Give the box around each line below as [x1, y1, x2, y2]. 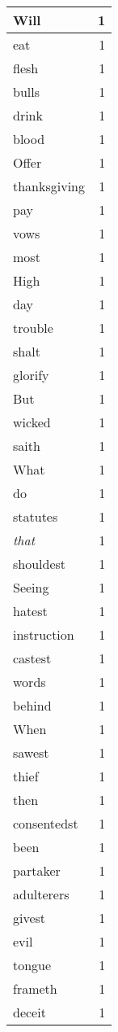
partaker [13, 861, 61, 880]
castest [13, 649, 52, 667]
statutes [13, 507, 58, 526]
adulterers [13, 885, 70, 903]
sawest [13, 743, 49, 762]
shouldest [13, 554, 66, 573]
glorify [13, 365, 49, 384]
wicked [13, 413, 51, 431]
